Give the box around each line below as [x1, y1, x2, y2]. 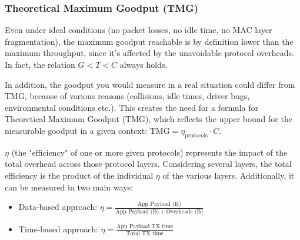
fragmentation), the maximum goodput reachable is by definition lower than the [5, 35, 294, 47]
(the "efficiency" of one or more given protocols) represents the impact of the [11, 146, 288, 158]
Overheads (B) [166, 208, 204, 215]
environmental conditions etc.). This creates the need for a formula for [5, 101, 258, 113]
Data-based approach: [18, 200, 98, 213]
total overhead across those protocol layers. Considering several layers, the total [5, 157, 292, 170]
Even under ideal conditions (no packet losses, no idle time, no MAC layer [5, 24, 272, 36]
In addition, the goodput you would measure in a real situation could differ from [5, 78, 295, 90]
